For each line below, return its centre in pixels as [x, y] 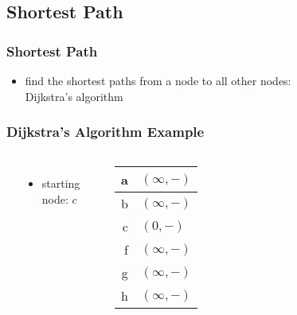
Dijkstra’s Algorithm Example [106, 132]
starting [61, 183]
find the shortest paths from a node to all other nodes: [158, 80]
